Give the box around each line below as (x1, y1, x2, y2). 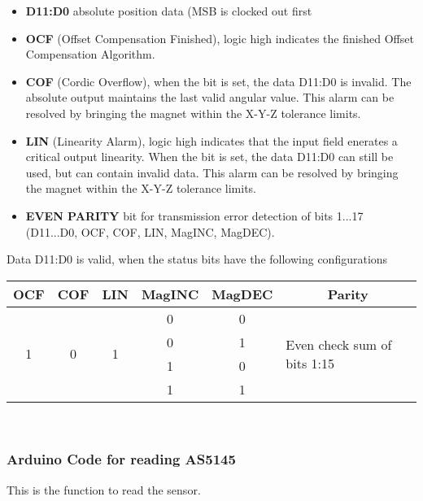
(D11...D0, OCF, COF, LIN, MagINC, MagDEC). (25, 223, 275, 240)
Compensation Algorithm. (25, 46, 155, 63)
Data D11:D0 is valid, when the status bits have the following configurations (7, 250, 388, 268)
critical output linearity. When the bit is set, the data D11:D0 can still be (25, 148, 394, 165)
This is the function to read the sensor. (7, 481, 201, 498)
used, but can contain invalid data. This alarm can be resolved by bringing (25, 163, 399, 181)
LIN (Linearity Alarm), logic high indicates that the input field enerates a (25, 132, 398, 149)
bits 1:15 (286, 353, 334, 372)
